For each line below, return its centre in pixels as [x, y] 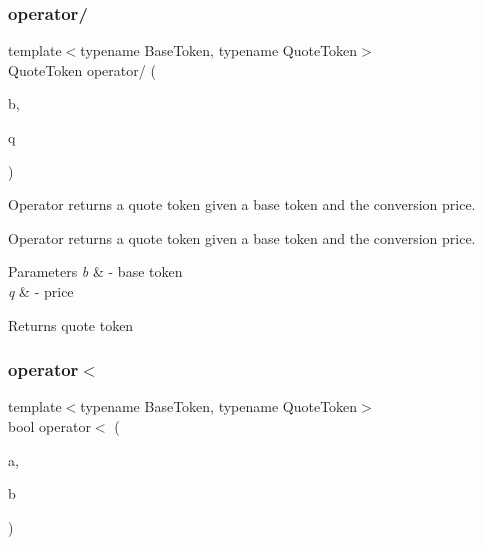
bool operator [49, 425]
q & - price [41, 290]
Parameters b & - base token [95, 271]
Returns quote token [71, 324]
